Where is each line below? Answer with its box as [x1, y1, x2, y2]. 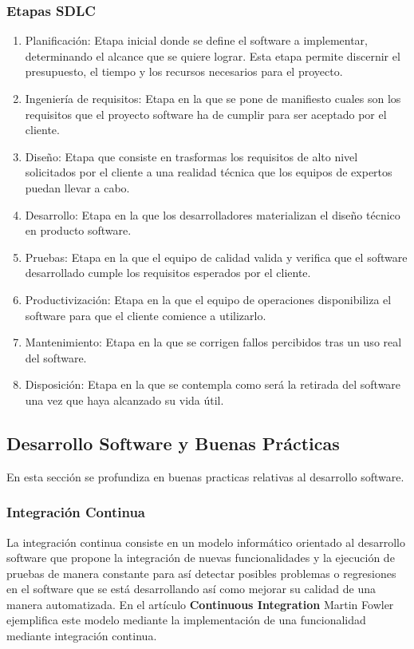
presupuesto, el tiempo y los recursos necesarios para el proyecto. [25, 63, 343, 80]
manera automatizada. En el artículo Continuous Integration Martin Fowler [6, 596, 394, 612]
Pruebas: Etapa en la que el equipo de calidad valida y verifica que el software [25, 248, 408, 265]
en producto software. [25, 222, 132, 239]
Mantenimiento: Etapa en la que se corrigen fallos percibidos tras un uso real [25, 334, 402, 350]
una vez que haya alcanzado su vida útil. [25, 391, 224, 408]
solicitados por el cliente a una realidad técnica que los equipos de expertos [25, 164, 392, 180]
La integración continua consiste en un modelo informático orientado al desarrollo [6, 533, 405, 550]
